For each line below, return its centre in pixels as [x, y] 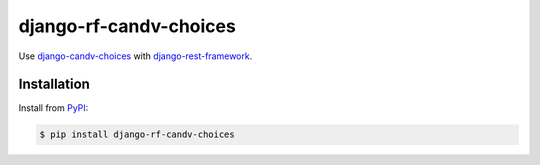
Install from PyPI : [53, 108]
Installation [54, 84]
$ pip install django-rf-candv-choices [137, 134]
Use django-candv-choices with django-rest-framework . [135, 56]
